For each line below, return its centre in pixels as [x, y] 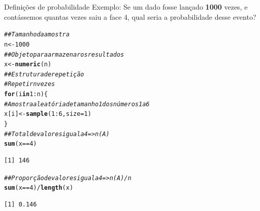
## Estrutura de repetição [44, 74]
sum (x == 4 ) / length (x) [39, 188]
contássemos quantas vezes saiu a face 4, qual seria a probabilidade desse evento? [130, 16]
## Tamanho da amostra [37, 35]
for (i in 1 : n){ [26, 94]
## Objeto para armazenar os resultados [64, 54]
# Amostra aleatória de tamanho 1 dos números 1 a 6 [77, 104]
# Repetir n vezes [30, 84]
